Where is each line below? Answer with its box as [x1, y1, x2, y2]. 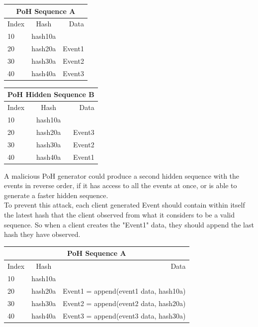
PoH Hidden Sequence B [7, 89, 94, 100]
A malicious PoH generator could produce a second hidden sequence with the [4, 170, 240, 181]
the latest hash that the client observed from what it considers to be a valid [4, 210, 235, 219]
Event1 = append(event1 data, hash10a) [63, 285, 186, 296]
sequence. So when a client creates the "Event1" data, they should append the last [4, 219, 254, 229]
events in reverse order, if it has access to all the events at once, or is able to [4, 180, 237, 191]
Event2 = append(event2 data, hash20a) [63, 298, 186, 308]
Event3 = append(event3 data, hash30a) [63, 310, 186, 321]
